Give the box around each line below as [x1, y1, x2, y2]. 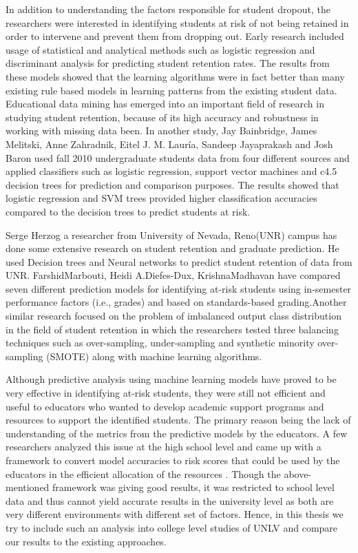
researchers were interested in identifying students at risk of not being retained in [6, 15, 349, 30]
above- [284, 466, 312, 481]
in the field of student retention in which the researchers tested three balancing [6, 322, 339, 336]
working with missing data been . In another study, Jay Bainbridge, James [6, 123, 317, 138]
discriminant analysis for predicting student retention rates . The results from [6, 56, 330, 70]
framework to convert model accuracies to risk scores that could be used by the [6, 453, 340, 467]
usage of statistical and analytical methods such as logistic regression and [6, 42, 315, 56]
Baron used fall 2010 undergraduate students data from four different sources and [6, 150, 350, 165]
